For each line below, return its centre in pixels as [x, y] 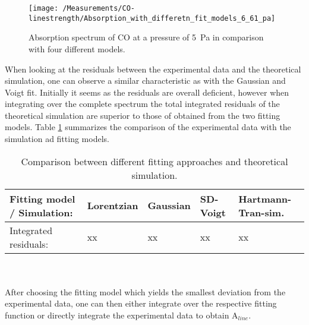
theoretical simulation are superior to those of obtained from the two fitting [143, 115]
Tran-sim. [261, 212]
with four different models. [77, 48]
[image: [44, 8]
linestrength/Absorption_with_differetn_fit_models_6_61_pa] [152, 18]
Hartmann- [265, 198]
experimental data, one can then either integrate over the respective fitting [141, 303]
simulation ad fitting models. [57, 139]
